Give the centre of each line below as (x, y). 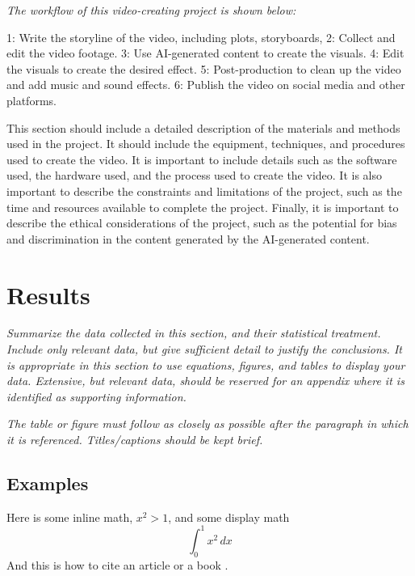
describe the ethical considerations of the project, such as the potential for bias (202, 223)
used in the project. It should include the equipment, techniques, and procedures (206, 144)
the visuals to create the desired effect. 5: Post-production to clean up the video (204, 68)
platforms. (31, 100)
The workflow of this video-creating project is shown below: (151, 10)
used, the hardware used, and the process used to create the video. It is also (194, 175)
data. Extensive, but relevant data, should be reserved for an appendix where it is (205, 381)
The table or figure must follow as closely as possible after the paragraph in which (207, 424)
